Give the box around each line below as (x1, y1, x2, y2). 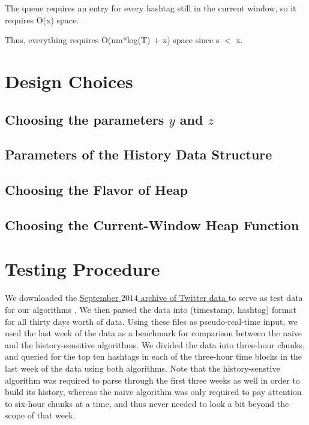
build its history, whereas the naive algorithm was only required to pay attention (5, 385, 302, 398)
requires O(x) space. (5, 13, 79, 26)
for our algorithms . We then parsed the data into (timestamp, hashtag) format (5, 303, 296, 315)
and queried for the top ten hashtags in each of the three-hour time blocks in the (5, 350, 302, 363)
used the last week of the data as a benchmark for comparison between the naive (5, 327, 302, 339)
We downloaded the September (5, 291, 119, 304)
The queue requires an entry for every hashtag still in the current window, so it (5, 2, 296, 14)
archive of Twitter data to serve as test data (140, 291, 303, 304)
